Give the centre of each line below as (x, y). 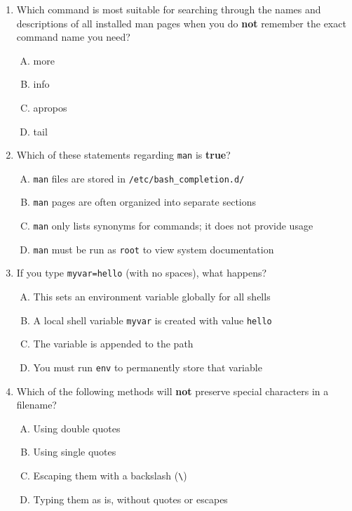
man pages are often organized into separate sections (145, 202)
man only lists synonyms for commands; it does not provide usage (173, 226)
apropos (50, 107)
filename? (36, 405)
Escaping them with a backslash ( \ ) (110, 475)
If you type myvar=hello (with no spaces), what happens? (142, 273)
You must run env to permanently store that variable (148, 367)
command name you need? (73, 37)
